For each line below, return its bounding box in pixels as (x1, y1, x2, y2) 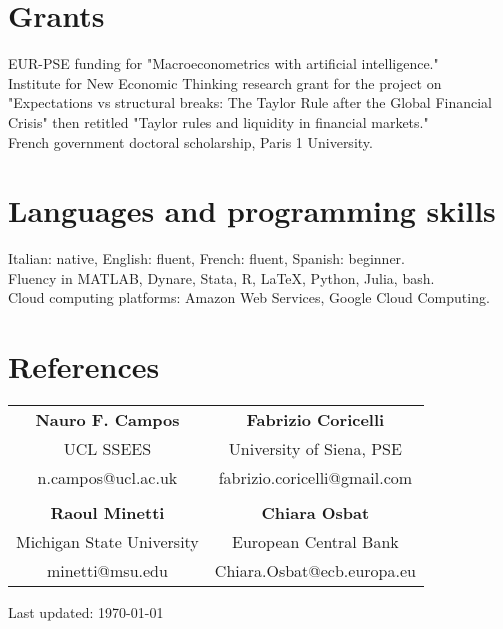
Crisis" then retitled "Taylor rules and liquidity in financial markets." (8, 111, 429, 132)
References (8, 346, 160, 387)
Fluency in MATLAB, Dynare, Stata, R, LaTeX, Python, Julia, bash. (8, 267, 435, 288)
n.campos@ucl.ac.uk (37, 466, 178, 490)
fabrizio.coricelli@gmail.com (218, 466, 413, 490)
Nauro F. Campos (35, 408, 180, 432)
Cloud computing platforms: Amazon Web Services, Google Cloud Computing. (8, 287, 490, 308)
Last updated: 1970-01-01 (8, 602, 164, 623)
